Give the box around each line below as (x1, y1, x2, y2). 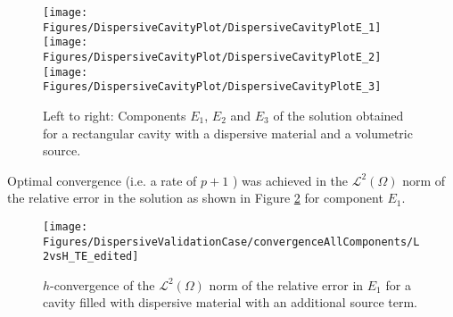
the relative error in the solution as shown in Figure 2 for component (7, 188, 383, 207)
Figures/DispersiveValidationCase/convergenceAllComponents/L (43, 235, 420, 248)
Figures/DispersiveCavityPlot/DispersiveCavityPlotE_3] (43, 80, 382, 94)
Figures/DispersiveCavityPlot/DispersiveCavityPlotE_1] (43, 21, 382, 34)
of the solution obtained (273, 105, 404, 124)
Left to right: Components (43, 105, 186, 124)
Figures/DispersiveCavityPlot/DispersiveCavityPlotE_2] (43, 50, 382, 63)
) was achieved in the (232, 171, 349, 189)
